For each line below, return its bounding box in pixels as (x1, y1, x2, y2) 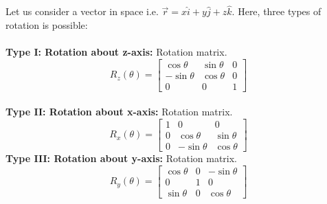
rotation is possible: (5, 17, 88, 32)
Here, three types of (238, 4, 322, 19)
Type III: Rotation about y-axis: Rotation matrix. (5, 150, 237, 165)
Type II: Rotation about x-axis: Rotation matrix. (5, 104, 233, 119)
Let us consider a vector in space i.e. (5, 4, 159, 19)
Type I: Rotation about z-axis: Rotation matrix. (5, 45, 227, 58)
